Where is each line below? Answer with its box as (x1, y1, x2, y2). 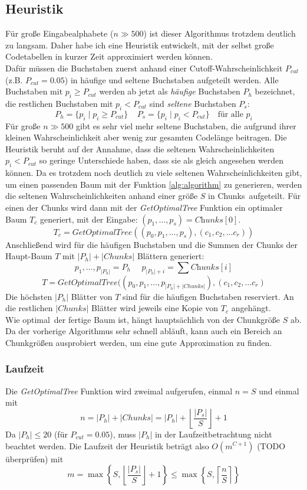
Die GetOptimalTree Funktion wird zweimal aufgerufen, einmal (5, 384, 233, 397)
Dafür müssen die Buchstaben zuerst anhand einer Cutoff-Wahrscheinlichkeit (5, 61, 283, 74)
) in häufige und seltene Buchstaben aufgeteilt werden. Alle (64, 73, 279, 86)
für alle (217, 110, 243, 119)
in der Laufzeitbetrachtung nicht (154, 427, 272, 440)
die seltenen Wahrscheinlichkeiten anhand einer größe (5, 190, 198, 202)
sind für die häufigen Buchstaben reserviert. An (123, 290, 294, 302)
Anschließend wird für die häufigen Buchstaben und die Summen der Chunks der (5, 238, 298, 250)
